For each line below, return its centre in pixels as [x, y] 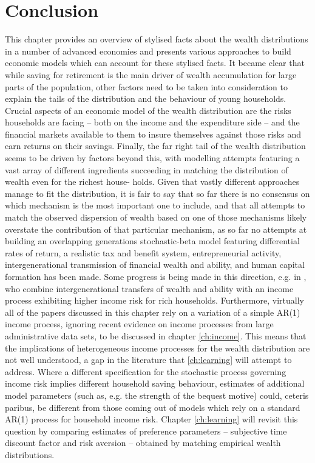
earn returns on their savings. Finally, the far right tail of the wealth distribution [155, 146]
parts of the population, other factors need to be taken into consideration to [146, 86]
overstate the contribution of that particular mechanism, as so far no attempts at [156, 229]
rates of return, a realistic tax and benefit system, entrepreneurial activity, [143, 252]
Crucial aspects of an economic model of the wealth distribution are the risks [148, 110]
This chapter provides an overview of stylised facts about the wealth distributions [157, 39]
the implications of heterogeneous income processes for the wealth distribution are [157, 348]
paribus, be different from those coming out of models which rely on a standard [153, 407]
